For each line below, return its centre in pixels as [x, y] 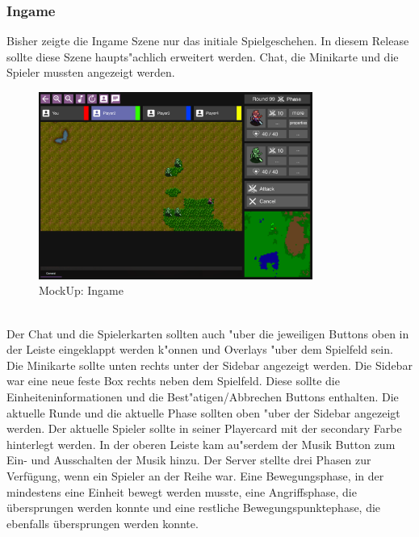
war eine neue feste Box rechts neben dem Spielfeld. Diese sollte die [173, 381]
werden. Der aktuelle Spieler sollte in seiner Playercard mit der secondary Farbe [204, 428]
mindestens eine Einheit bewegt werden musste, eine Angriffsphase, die [182, 491]
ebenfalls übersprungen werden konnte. [103, 523]
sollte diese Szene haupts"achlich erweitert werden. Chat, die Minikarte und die [203, 56]
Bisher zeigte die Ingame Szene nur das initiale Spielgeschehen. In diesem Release [208, 41]
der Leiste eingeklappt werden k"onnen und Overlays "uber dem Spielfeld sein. [200, 349]
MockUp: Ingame [81, 290]
